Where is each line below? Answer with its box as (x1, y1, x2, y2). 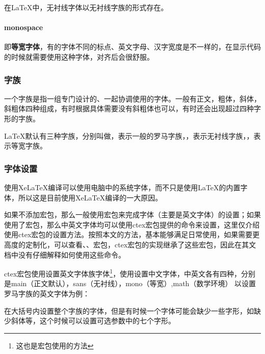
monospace (4, 22, 43, 33)
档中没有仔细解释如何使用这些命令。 (4, 249, 125, 260)
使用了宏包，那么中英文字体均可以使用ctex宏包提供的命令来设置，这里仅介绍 (4, 219, 260, 230)
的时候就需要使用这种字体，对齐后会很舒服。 (4, 51, 154, 62)
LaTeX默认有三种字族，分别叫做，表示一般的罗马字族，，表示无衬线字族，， (4, 130, 254, 141)
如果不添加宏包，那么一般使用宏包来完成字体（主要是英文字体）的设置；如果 (4, 209, 261, 220)
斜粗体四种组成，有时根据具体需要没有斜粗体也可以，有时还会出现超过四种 (4, 103, 254, 114)
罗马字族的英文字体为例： (4, 288, 90, 298)
